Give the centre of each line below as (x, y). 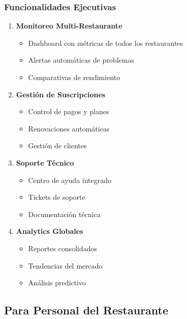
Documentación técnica (64, 214)
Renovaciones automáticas (69, 128)
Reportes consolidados (63, 248)
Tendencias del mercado (65, 265)
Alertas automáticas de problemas (81, 60)
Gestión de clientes (57, 145)
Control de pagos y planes (69, 111)
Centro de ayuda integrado (70, 180)
